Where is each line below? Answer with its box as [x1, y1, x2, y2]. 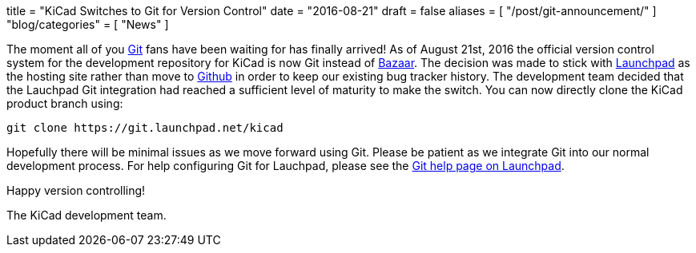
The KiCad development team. [6, 208, 167, 222]
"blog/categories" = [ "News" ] [6, 18, 169, 31]
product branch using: [6, 97, 123, 110]
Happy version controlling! [6, 184, 146, 197]
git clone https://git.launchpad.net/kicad [6, 121, 284, 134]
